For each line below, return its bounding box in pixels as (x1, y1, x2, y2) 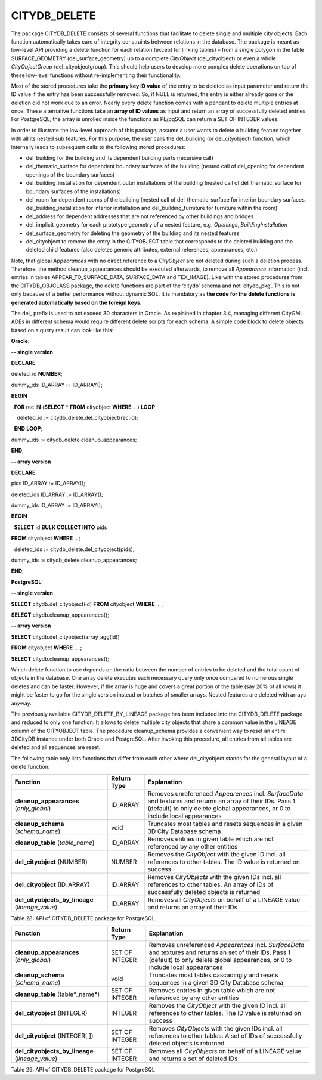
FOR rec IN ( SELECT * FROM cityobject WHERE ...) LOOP (14, 403, 156, 410)
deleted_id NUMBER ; (11, 370, 63, 377)
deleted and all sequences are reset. (11, 744, 101, 751)
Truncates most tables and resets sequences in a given (147, 819, 303, 828)
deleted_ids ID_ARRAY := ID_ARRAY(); (11, 491, 104, 498)
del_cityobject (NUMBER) (14, 858, 88, 866)
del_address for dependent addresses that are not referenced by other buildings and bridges (26, 212, 254, 220)
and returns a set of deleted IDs (148, 1054, 238, 1063)
